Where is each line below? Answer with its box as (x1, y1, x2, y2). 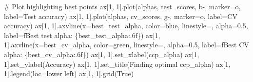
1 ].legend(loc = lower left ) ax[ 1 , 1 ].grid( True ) (4, 68, 134, 79)
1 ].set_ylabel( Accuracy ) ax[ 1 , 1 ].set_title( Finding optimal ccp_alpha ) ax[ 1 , (4, 59, 231, 69)
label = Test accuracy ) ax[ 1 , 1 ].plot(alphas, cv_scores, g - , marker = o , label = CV (4, 11, 237, 21)
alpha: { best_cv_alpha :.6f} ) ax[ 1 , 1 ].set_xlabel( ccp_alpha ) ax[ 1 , (4, 49, 199, 59)
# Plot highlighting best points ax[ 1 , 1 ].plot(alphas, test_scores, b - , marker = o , (4, 1, 241, 11)
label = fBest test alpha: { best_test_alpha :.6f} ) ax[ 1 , (4, 30, 160, 40)
